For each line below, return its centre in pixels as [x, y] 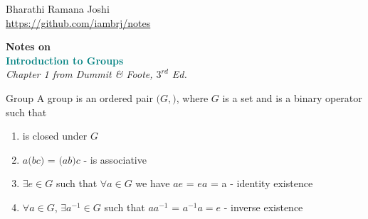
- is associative [115, 159]
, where [192, 97]
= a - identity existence [262, 183]
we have [153, 183]
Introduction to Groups [65, 60]
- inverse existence [263, 207]
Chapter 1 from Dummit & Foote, [79, 74]
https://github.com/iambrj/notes [78, 22]
